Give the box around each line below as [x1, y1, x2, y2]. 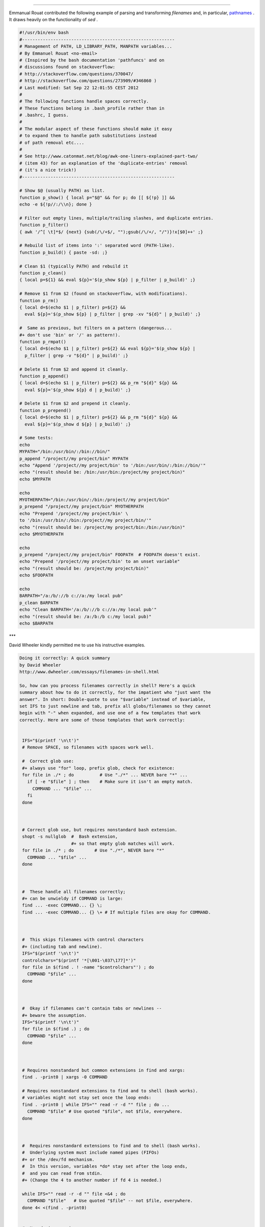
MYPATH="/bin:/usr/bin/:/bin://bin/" [19, 449, 110, 454]
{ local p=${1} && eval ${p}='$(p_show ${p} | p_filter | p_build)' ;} [19, 277, 196, 283]
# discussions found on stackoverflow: [19, 64, 115, 70]
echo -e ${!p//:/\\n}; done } [19, 202, 92, 207]
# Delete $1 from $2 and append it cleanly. [19, 366, 129, 372]
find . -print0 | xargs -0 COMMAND [22, 1074, 108, 1080]
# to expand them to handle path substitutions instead [19, 133, 157, 138]
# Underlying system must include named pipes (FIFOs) [22, 1150, 159, 1155]
